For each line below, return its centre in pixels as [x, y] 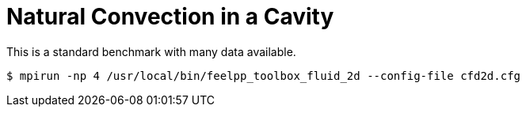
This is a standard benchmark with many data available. [151, 51]
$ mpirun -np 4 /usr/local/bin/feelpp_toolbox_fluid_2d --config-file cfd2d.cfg [264, 75]
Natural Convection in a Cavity [170, 17]
